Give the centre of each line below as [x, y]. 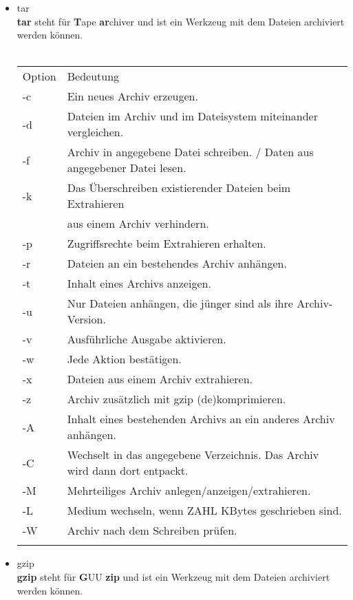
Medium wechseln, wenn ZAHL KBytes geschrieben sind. [204, 511]
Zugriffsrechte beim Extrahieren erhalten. [167, 244]
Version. [86, 319]
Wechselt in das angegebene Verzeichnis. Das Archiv [193, 455]
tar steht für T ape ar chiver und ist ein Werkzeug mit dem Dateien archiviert [181, 21]
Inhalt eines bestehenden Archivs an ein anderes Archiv [201, 419]
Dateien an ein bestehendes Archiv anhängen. [177, 264]
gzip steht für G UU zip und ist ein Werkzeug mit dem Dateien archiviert [173, 576]
